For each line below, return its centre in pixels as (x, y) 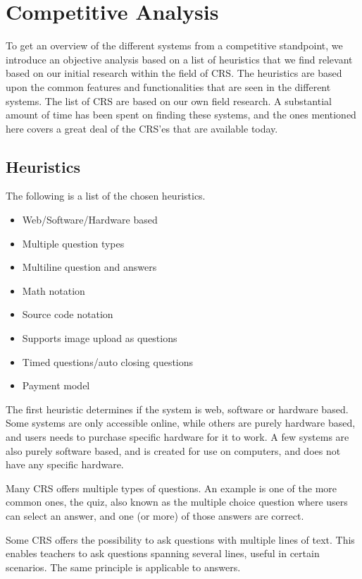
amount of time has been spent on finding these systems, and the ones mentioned (181, 115)
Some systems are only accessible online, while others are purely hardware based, (181, 423)
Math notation (54, 290)
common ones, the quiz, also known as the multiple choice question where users (177, 502)
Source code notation (68, 314)
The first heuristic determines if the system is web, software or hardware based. (177, 409)
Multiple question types (73, 243)
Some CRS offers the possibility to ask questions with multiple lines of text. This (180, 539)
